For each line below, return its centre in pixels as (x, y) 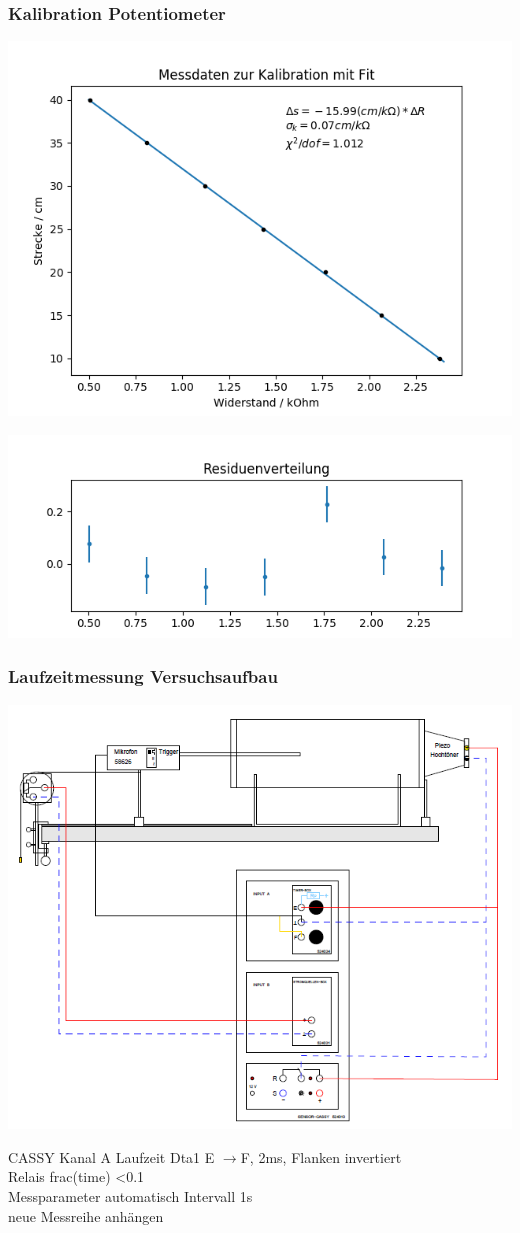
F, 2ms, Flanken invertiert (321, 1156)
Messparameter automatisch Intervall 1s (130, 1196)
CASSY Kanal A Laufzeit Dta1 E (111, 1156)
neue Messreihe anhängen (86, 1215)
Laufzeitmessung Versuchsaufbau (143, 676)
